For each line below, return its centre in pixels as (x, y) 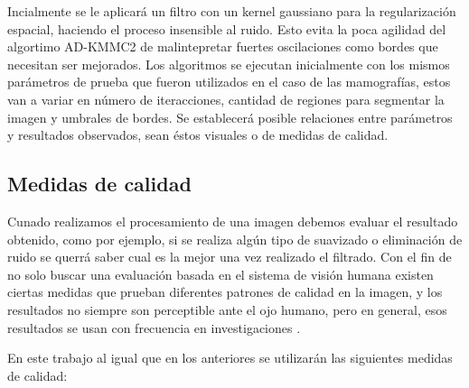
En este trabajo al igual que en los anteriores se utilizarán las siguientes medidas (230, 358)
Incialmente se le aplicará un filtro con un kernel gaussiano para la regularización (232, 11)
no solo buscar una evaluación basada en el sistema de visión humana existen (220, 274)
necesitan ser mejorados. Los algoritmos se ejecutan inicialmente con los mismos (229, 64)
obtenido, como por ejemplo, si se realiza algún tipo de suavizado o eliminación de (235, 239)
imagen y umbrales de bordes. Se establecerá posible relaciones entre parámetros (230, 117)
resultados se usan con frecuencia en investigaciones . (154, 327)
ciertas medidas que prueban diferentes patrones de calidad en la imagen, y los (225, 292)
